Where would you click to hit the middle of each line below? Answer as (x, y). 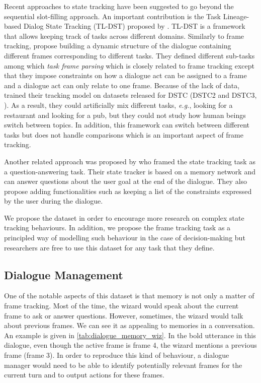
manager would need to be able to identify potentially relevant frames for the (123, 365)
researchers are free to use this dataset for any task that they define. (109, 247)
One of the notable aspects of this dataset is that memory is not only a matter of (129, 296)
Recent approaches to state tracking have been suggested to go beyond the (119, 6)
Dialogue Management (64, 274)
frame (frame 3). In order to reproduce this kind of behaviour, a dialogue (117, 355)
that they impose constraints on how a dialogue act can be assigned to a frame (125, 75)
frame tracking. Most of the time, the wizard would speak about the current (121, 306)
